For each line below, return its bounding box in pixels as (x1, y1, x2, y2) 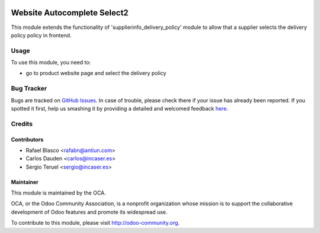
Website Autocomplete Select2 (11, 8, 129, 18)
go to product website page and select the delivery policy (25, 70, 167, 77)
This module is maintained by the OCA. (11, 189, 106, 196)
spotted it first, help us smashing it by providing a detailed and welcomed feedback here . (11, 105, 228, 112)
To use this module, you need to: (11, 59, 91, 66)
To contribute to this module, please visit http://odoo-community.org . (11, 219, 180, 226)
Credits (11, 119, 33, 128)
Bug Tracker (11, 85, 47, 93)
